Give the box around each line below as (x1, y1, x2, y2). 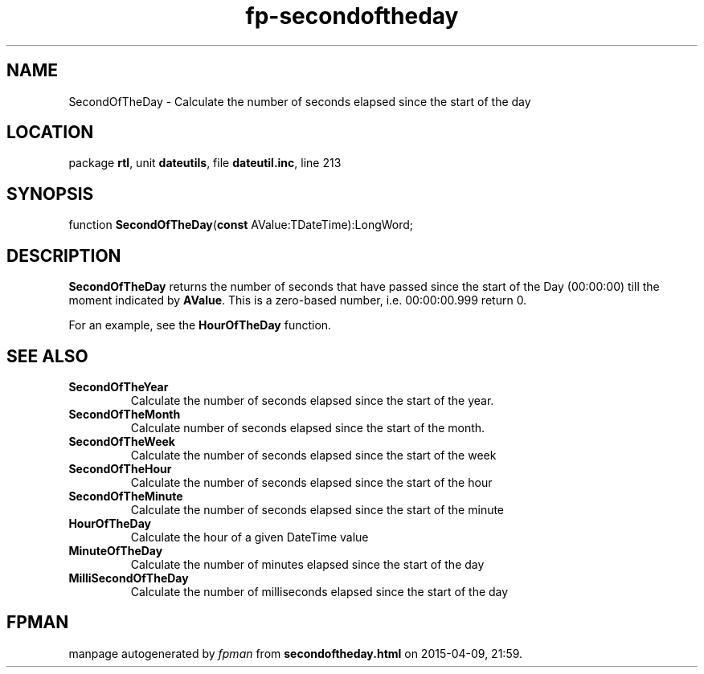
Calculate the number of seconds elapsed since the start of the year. (130, 393, 494, 407)
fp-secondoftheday (245, 2, 459, 30)
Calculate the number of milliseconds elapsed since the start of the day (130, 584, 509, 598)
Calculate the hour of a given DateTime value (130, 529, 369, 544)
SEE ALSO (6, 345, 88, 366)
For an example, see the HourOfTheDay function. (68, 318, 332, 333)
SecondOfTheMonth (68, 406, 181, 421)
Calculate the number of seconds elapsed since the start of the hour (130, 475, 493, 489)
